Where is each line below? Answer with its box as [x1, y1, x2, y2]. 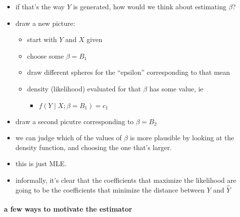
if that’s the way [15, 1, 65, 11]
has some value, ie [149, 83, 203, 93]
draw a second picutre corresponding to [15, 116, 134, 126]
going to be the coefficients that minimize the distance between [15, 184, 205, 195]
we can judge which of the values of [15, 132, 122, 143]
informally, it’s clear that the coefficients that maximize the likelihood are [15, 174, 237, 185]
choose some [27, 50, 64, 61]
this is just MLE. [15, 158, 66, 169]
